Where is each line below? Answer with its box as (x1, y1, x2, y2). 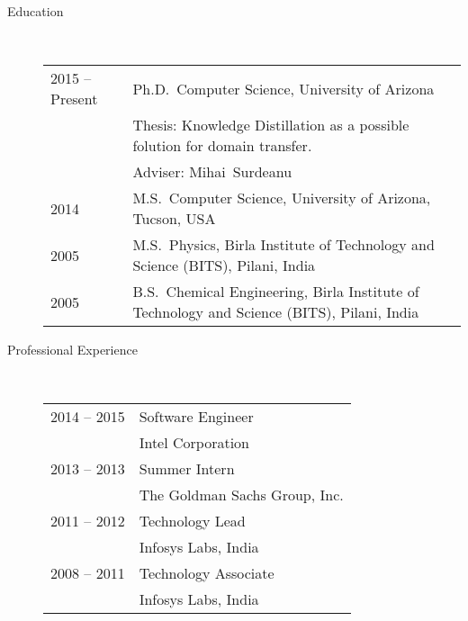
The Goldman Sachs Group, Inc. (139, 484, 344, 506)
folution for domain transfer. (132, 135, 312, 157)
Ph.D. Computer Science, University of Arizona (132, 77, 435, 99)
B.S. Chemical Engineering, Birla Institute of (132, 281, 419, 302)
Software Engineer (139, 406, 254, 427)
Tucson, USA (132, 208, 216, 229)
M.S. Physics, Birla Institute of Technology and (132, 234, 435, 256)
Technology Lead (139, 510, 246, 532)
